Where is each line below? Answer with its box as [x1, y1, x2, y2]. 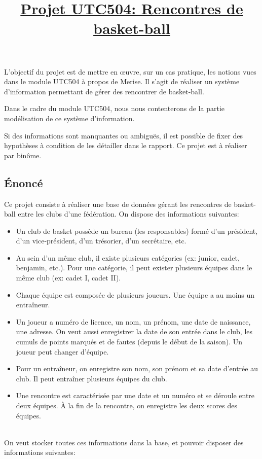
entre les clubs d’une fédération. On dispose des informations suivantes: [18, 208, 239, 219]
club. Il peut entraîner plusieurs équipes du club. [16, 373, 167, 383]
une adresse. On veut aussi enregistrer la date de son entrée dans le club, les [16, 326, 253, 337]
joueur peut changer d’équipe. [16, 346, 109, 357]
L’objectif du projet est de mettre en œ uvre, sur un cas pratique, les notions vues [4, 66, 256, 77]
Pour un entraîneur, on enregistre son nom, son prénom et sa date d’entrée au [16, 363, 258, 374]
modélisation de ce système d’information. [4, 113, 135, 123]
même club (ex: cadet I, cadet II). [16, 272, 121, 283]
